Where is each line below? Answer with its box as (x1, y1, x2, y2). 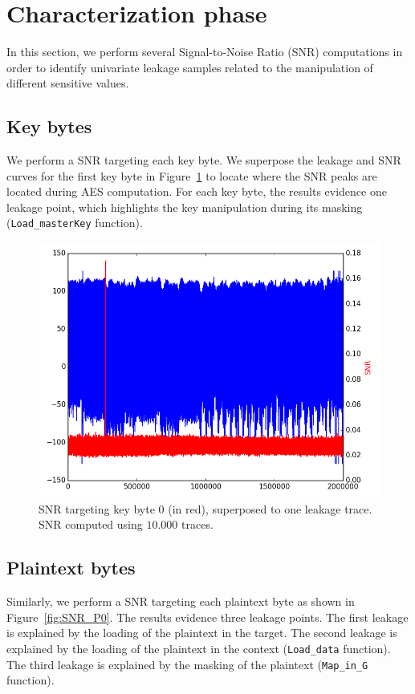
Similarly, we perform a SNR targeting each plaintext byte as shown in (6, 593, 355, 610)
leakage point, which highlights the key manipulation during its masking (6, 198, 363, 215)
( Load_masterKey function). (6, 214, 143, 231)
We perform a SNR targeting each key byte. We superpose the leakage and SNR (6, 152, 401, 168)
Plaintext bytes (6, 555, 136, 580)
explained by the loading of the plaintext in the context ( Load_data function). (6, 639, 391, 656)
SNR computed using (39, 516, 143, 533)
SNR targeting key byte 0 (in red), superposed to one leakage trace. (39, 500, 372, 517)
